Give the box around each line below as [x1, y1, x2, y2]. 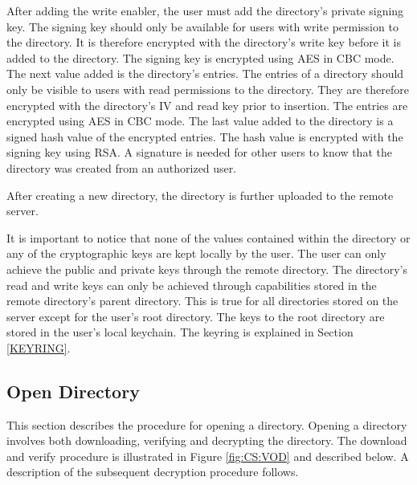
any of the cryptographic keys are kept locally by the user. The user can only [6, 245, 386, 262]
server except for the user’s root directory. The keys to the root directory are [6, 308, 385, 324]
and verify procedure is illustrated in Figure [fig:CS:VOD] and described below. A [6, 447, 409, 464]
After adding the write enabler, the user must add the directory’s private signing [6, 2, 404, 18]
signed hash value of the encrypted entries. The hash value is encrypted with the [6, 128, 403, 145]
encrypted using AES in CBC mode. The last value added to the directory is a [6, 112, 394, 129]
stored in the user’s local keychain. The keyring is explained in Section [6, 324, 354, 340]
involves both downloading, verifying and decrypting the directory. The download [6, 432, 407, 449]
